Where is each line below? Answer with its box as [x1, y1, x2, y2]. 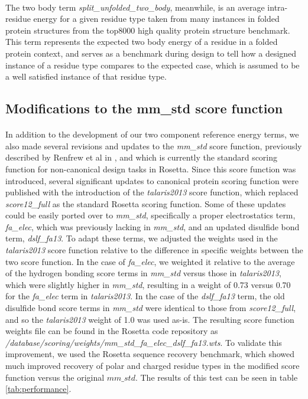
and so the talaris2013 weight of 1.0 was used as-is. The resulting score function [5, 313, 294, 325]
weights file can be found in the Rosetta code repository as [5, 325, 218, 337]
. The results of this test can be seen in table [135, 371, 298, 383]
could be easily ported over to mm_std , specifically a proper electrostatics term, [5, 209, 296, 221]
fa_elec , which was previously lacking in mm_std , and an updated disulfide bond [5, 220, 300, 233]
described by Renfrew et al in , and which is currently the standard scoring [5, 151, 278, 163]
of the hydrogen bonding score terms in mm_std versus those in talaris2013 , [5, 267, 281, 279]
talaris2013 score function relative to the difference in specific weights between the [5, 244, 303, 256]
